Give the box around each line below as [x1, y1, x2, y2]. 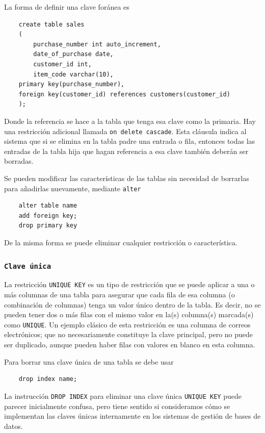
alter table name [18, 202, 77, 210]
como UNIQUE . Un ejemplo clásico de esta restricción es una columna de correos [4, 319, 251, 329]
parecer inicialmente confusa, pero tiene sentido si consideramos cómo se [4, 400, 230, 411]
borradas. [4, 156, 34, 166]
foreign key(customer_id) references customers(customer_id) [18, 90, 230, 98]
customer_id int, [33, 60, 92, 68]
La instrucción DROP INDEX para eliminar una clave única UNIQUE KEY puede [4, 390, 242, 401]
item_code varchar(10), [33, 70, 114, 78]
